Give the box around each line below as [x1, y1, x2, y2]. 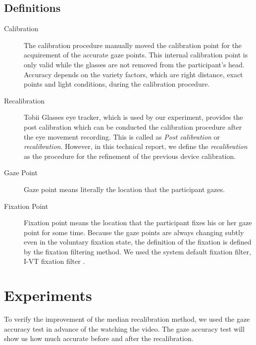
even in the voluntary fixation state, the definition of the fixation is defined [24, 237, 252, 247]
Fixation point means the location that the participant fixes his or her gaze [24, 217, 252, 228]
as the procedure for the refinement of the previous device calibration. [24, 150, 236, 161]
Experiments [4, 285, 92, 305]
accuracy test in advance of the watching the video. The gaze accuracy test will [4, 323, 245, 334]
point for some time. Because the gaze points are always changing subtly [24, 227, 244, 237]
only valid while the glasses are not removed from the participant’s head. [24, 59, 245, 69]
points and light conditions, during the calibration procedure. [24, 79, 210, 89]
